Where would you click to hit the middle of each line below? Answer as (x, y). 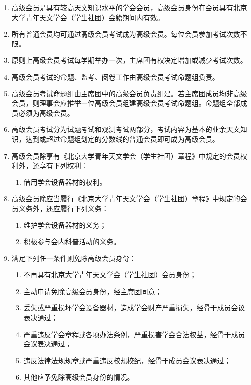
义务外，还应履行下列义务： (63, 208)
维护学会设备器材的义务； (65, 225)
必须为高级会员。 (46, 112)
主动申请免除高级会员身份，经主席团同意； (93, 291)
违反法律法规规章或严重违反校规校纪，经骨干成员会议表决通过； (127, 360)
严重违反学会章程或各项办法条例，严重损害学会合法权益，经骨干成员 (134, 334)
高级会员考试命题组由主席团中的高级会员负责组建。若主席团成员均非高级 (129, 93)
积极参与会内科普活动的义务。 (72, 241)
